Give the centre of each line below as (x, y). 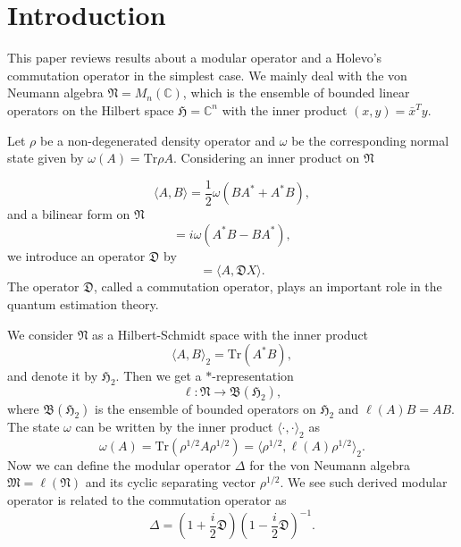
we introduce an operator (76, 255)
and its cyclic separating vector (171, 482)
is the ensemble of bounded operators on (205, 408)
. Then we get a (159, 376)
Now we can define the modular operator (119, 464)
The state (34, 426)
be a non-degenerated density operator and (158, 140)
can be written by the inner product (174, 426)
